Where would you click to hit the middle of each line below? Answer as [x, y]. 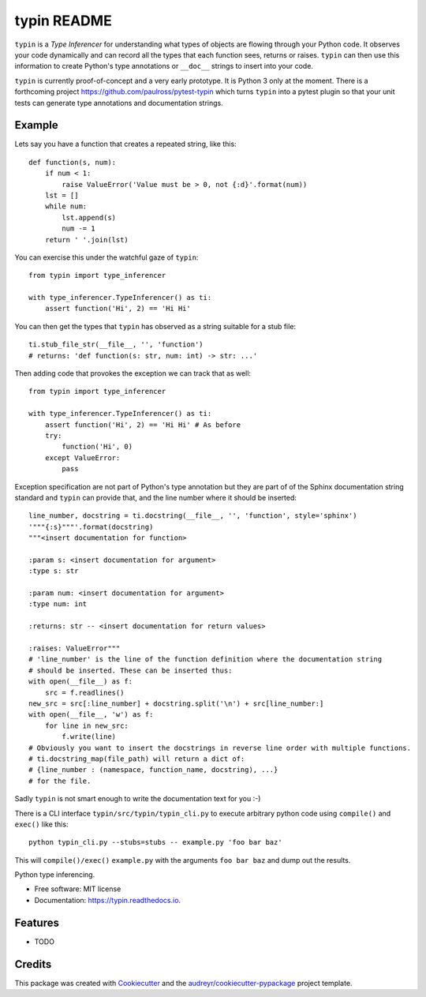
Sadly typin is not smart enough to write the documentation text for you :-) [138, 799]
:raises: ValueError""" [75, 648]
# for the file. [60, 781]
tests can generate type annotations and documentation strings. [119, 103]
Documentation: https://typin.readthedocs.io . [108, 900]
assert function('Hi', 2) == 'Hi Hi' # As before [142, 425]
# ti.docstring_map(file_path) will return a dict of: [137, 759]
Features [37, 922]
